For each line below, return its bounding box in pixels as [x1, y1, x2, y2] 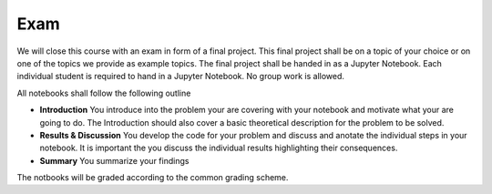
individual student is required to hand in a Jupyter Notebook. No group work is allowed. [16, 71, 345, 82]
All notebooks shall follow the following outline [16, 87, 191, 98]
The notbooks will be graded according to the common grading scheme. [16, 172, 289, 183]
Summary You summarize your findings [39, 155, 190, 166]
